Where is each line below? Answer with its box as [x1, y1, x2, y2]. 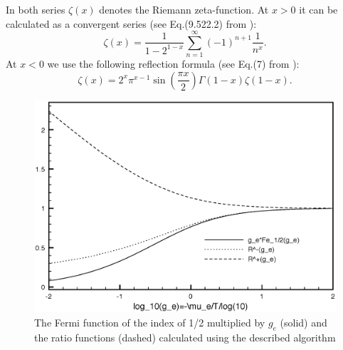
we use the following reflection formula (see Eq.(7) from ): [47, 56, 300, 71]
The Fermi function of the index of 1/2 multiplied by [34, 315, 265, 330]
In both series [6, 2, 65, 16]
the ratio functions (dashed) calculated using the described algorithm [34, 329, 336, 344]
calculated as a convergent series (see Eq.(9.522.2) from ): [6, 16, 257, 31]
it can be [299, 2, 338, 16]
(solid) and [280, 315, 327, 330]
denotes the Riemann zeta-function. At [99, 2, 269, 16]
